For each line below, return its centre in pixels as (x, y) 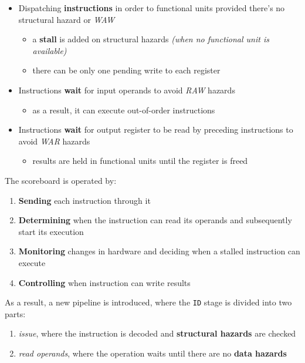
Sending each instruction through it (84, 200)
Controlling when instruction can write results (104, 282)
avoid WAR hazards (54, 141)
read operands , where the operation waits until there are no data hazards (152, 353)
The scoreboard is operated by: (61, 180)
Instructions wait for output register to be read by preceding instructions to (156, 130)
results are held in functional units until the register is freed (140, 161)
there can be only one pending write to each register (126, 70)
